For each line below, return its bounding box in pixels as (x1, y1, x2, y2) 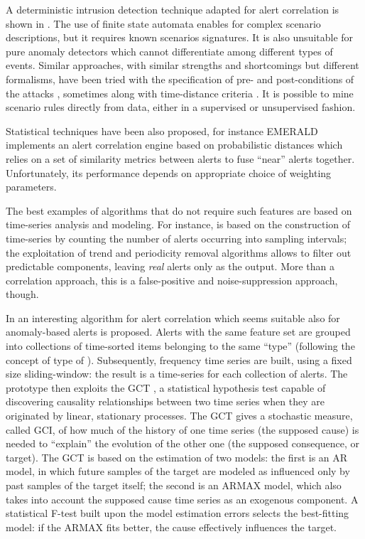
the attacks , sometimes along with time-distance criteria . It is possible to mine (6, 85, 354, 100)
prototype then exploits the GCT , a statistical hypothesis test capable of (6, 380, 326, 395)
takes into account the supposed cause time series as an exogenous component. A (6, 491, 359, 506)
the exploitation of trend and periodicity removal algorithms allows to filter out (6, 245, 352, 260)
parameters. (6, 179, 57, 194)
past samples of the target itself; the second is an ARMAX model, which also (6, 478, 342, 492)
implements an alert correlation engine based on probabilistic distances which (6, 137, 343, 152)
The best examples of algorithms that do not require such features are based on (6, 203, 352, 218)
